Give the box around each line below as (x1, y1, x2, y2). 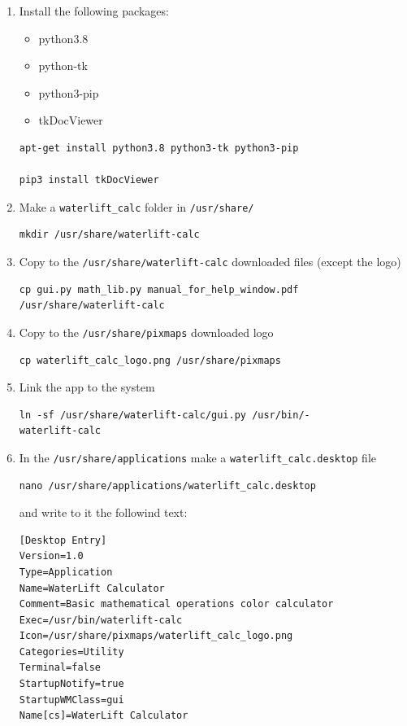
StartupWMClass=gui (19, 693, 124, 706)
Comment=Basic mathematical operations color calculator (19, 598, 334, 610)
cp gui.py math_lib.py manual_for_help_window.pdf (19, 283, 299, 295)
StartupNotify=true (19, 678, 124, 690)
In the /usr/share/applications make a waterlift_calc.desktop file (19, 448, 376, 466)
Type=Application (19, 566, 113, 578)
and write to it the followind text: (19, 504, 188, 521)
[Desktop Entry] (19, 534, 107, 546)
